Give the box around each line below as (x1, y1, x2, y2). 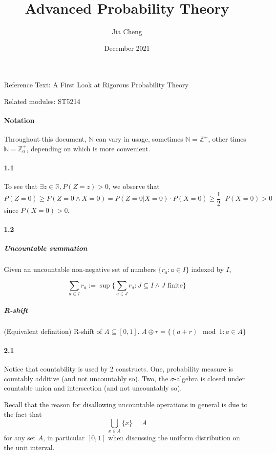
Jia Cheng (112, 26, 142, 37)
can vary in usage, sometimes (96, 134, 183, 144)
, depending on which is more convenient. (26, 143, 150, 153)
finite (167, 282, 183, 289)
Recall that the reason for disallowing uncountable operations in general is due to (4, 399, 248, 409)
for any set (4, 433, 36, 443)
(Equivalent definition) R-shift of (4, 326, 102, 336)
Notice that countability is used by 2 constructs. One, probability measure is (4, 364, 233, 374)
